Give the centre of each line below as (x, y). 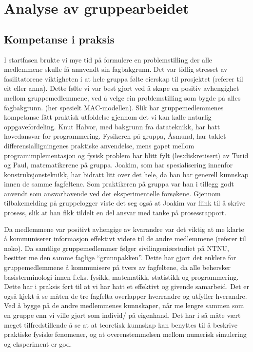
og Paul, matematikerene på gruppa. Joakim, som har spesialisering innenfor (118, 165)
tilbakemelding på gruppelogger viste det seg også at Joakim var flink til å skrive (125, 203)
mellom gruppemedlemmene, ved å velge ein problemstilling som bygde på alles (122, 97)
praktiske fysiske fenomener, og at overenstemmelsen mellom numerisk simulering (125, 334)
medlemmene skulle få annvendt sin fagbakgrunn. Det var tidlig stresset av (116, 69)
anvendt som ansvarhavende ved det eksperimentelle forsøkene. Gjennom (112, 193)
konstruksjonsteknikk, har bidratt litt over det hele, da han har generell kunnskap (126, 174)
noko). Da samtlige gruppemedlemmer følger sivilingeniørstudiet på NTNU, (117, 248)
